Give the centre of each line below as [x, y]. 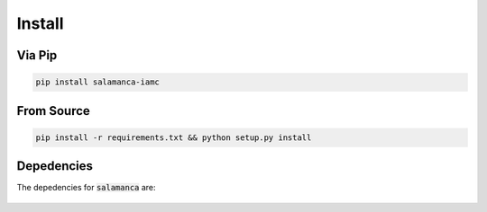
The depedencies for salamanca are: [87, 188]
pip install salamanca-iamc [97, 82]
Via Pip [37, 55]
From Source [53, 111]
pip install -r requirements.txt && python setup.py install [174, 137]
